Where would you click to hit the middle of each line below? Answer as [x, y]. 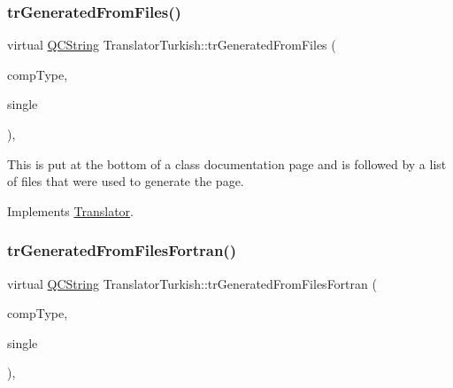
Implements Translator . [70, 210]
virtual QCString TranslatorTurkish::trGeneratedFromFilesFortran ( [192, 283]
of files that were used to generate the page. [126, 181]
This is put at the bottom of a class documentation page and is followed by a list [227, 163]
